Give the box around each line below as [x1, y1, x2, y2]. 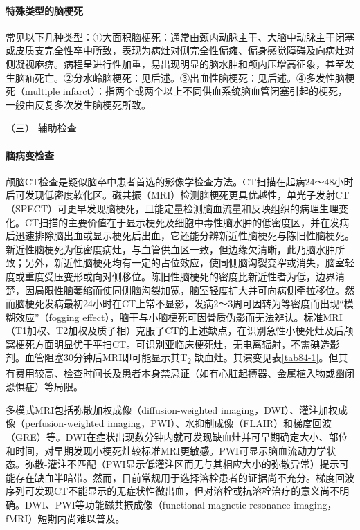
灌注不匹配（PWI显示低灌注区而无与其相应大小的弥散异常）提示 [47, 457, 339, 471]
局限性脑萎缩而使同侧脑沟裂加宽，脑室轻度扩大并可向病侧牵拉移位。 [34, 282, 345, 297]
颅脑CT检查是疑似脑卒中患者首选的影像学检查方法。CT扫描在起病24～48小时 [6, 174, 354, 188]
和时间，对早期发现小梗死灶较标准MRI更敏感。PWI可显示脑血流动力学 [6, 443, 327, 457]
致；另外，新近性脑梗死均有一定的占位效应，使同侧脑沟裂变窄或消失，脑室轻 [6, 255, 354, 270]
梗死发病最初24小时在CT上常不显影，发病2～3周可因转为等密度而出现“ [24, 296, 344, 311]
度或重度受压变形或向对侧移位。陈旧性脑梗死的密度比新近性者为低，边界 [6, 268, 335, 283]
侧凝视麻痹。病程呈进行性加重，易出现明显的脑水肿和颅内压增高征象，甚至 [6, 56, 345, 71]
